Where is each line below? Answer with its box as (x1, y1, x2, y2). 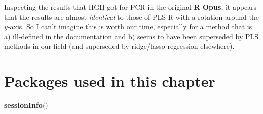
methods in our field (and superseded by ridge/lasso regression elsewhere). (4, 41, 235, 51)
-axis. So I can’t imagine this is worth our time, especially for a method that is (7, 21, 252, 32)
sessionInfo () (4, 100, 48, 110)
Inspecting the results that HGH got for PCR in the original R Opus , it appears (4, 2, 257, 12)
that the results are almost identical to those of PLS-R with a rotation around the (4, 11, 259, 22)
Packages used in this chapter (4, 71, 215, 91)
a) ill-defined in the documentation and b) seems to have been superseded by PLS (4, 31, 259, 41)
